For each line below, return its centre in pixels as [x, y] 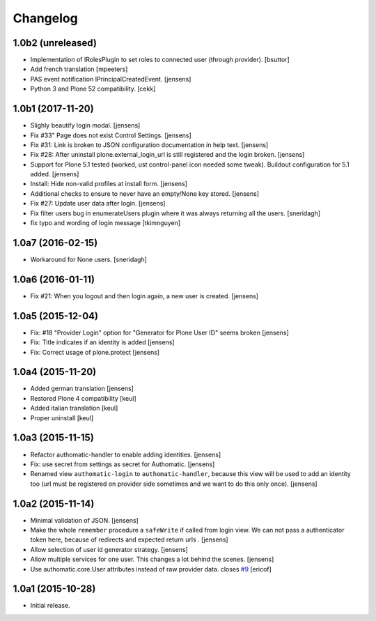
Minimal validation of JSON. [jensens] [84, 520]
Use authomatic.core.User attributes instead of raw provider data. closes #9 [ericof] [151, 569]
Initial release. [50, 606]
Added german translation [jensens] [82, 389]
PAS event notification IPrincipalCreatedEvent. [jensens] [111, 79]
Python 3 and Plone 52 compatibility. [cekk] [93, 89]
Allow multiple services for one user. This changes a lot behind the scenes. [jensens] [152, 559]
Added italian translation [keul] [74, 408]
